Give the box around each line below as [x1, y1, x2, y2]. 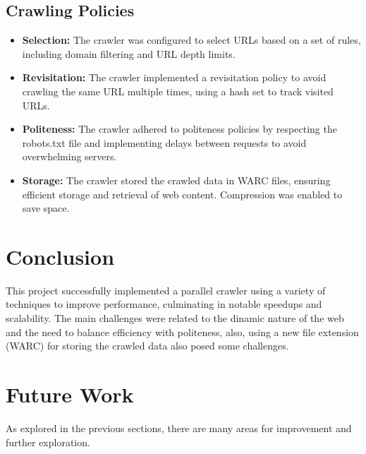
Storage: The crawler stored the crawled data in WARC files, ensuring [22, 172, 331, 187]
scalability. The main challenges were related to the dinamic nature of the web [6, 311, 344, 325]
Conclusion [6, 241, 115, 270]
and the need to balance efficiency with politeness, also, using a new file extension [6, 324, 359, 339]
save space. [22, 201, 70, 215]
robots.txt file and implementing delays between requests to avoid [22, 135, 307, 150]
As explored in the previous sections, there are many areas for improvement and [6, 420, 352, 435]
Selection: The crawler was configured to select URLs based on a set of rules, [22, 32, 361, 47]
